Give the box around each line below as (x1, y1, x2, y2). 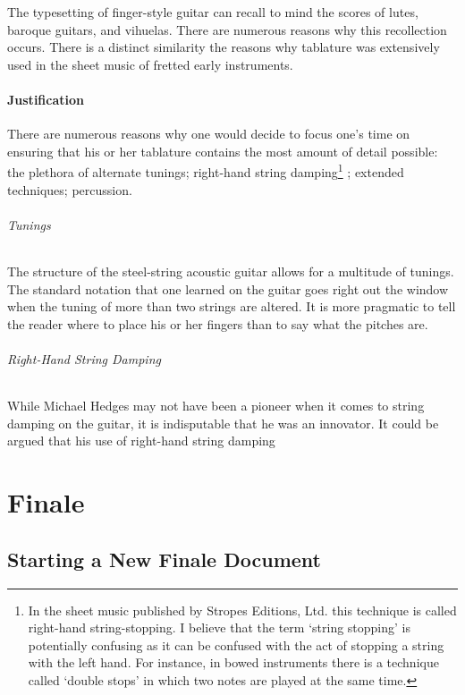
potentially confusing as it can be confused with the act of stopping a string (28, 635, 444, 654)
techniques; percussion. (7, 180, 132, 199)
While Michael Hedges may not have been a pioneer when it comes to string (7, 396, 425, 415)
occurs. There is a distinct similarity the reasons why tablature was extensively (7, 38, 440, 56)
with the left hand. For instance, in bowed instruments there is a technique (28, 653, 439, 672)
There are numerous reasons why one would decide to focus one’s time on (7, 124, 410, 143)
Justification (7, 89, 84, 108)
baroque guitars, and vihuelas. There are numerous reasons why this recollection (7, 20, 447, 38)
